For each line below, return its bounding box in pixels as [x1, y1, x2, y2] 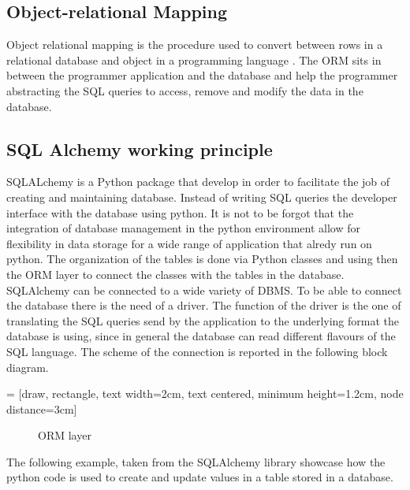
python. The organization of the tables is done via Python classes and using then [6, 251, 398, 267]
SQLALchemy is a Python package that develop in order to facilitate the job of [6, 173, 390, 190]
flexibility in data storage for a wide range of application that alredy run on [6, 235, 372, 251]
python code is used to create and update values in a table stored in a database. [6, 469, 393, 485]
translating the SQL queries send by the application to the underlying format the [6, 312, 400, 329]
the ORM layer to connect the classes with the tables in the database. [6, 265, 345, 282]
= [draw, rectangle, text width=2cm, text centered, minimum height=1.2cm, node [6, 385, 404, 402]
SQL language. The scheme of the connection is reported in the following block [6, 343, 388, 359]
